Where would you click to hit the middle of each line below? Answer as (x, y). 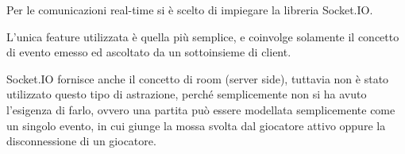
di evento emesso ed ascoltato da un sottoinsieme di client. (149, 52)
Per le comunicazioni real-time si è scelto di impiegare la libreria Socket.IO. (190, 10)
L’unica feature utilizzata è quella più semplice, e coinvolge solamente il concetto (203, 36)
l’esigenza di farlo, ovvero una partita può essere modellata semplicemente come (201, 109)
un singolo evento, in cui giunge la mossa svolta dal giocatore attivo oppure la (196, 125)
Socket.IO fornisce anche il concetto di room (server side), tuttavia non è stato (198, 78)
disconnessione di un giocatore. (81, 141)
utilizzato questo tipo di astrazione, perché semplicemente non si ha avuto (187, 94)
